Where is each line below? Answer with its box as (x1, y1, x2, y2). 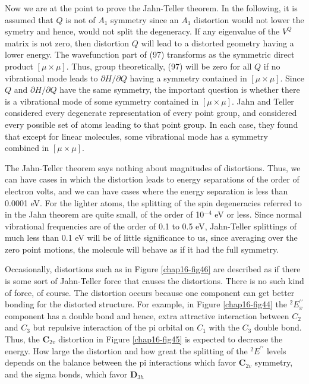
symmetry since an (110, 13, 179, 26)
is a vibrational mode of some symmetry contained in (5, 95, 199, 107)
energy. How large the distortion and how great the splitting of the (5, 344, 248, 357)
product (5, 59, 33, 72)
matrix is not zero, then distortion (5, 36, 130, 49)
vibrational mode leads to (5, 71, 98, 84)
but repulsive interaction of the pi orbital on (33, 321, 194, 333)
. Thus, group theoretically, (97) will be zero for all (66, 59, 252, 72)
